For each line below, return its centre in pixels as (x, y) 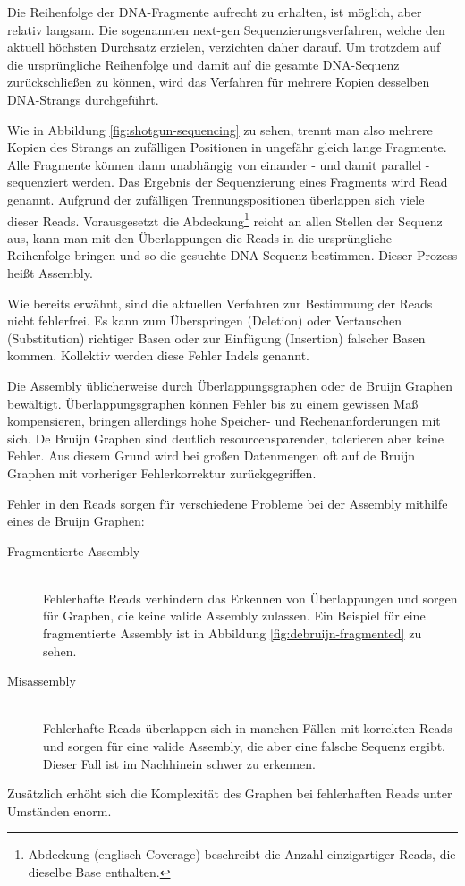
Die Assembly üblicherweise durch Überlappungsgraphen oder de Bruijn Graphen (230, 385)
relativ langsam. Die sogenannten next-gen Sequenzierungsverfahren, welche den (226, 29)
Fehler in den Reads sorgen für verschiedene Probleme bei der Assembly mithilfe (228, 503)
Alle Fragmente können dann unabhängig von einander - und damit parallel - (219, 164)
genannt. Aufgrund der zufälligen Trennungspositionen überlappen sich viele (216, 199)
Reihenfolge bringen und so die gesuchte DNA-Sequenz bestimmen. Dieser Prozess (232, 255)
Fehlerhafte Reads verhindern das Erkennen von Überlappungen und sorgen (250, 598)
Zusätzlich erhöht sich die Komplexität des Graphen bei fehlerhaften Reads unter (230, 793)
